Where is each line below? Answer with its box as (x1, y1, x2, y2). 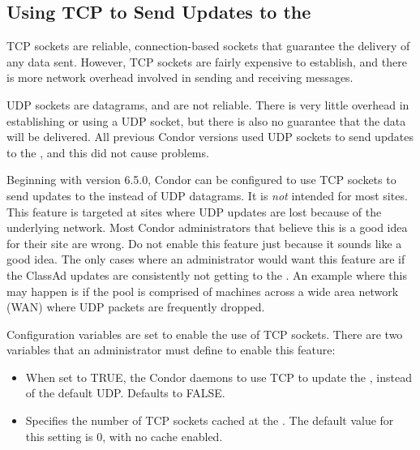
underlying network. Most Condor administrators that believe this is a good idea (6, 219, 408, 236)
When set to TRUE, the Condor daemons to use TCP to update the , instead (25, 368, 412, 385)
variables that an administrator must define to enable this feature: (6, 341, 336, 358)
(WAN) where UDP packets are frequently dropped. (6, 298, 265, 315)
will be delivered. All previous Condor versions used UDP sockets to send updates (6, 128, 414, 145)
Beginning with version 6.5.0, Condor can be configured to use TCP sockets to (6, 171, 396, 188)
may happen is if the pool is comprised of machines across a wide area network (6, 282, 399, 299)
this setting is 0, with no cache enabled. (25, 427, 223, 444)
